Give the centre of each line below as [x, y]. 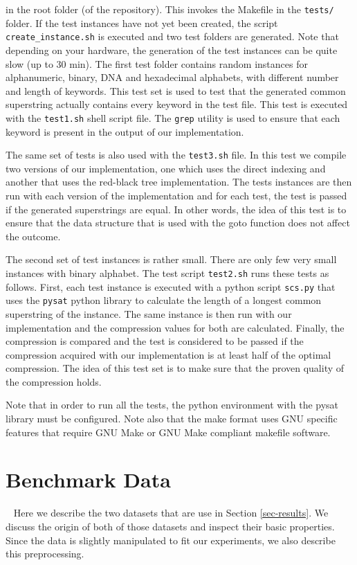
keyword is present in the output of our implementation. [125, 131]
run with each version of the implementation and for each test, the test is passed [176, 195]
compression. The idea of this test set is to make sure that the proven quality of [175, 368]
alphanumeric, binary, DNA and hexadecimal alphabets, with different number [172, 77]
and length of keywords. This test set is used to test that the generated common [176, 90]
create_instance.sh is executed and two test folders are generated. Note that [172, 36]
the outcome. [33, 236]
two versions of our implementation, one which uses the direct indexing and [166, 168]
